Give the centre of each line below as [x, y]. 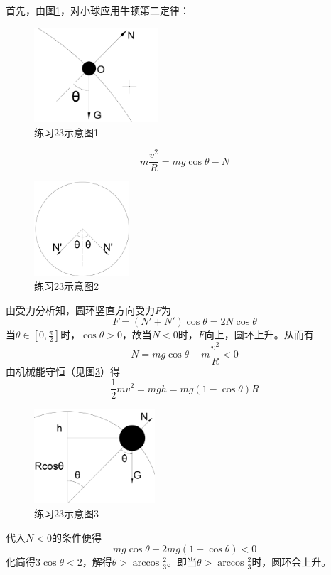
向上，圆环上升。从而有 [259, 334]
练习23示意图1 [66, 132]
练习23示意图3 [66, 514]
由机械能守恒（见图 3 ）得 [63, 371]
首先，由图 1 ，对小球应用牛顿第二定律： [98, 10]
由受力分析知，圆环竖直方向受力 [80, 310]
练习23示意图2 [66, 286]
